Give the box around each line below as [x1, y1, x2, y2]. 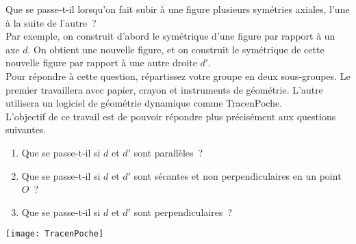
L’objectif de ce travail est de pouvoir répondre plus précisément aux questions [5, 109, 336, 123]
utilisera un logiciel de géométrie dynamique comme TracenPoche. [5, 96, 283, 110]
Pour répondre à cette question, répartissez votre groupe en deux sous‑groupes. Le [5, 68, 351, 83]
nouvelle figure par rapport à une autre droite [5, 55, 197, 70]
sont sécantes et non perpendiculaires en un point [133, 168, 342, 182]
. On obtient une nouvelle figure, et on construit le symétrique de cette [27, 42, 325, 56]
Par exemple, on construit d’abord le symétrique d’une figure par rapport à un [5, 29, 335, 43]
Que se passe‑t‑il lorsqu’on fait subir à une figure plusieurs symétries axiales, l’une [5, 2, 350, 16]
